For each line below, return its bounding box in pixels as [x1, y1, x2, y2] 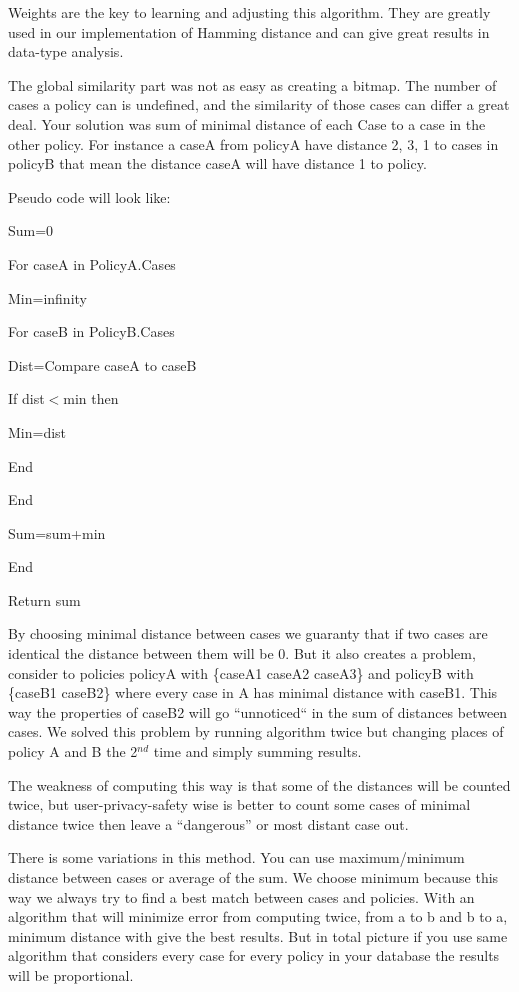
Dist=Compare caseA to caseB [8, 354, 197, 375]
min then [63, 388, 119, 409]
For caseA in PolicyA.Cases [8, 253, 176, 274]
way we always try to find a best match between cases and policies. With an [8, 886, 475, 907]
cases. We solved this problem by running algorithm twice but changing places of [8, 721, 504, 742]
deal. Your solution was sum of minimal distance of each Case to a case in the [8, 113, 486, 134]
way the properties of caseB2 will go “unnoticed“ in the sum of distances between [8, 701, 508, 722]
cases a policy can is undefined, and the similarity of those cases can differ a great [8, 94, 510, 115]
